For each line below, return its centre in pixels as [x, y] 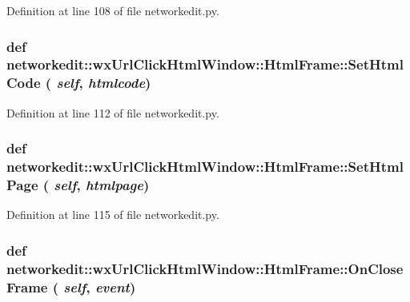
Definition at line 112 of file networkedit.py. [113, 112]
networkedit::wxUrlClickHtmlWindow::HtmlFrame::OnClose [205, 268]
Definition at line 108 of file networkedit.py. [113, 10]
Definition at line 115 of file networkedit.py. [113, 215]
